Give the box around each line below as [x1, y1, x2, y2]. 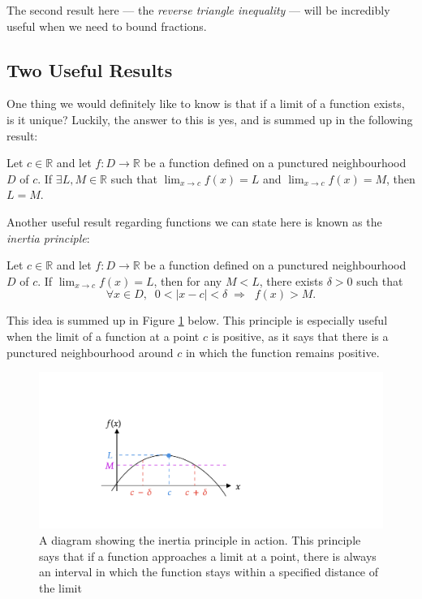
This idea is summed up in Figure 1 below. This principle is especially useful [6, 312, 388, 329]
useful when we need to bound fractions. [6, 17, 207, 34]
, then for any [153, 272, 222, 289]
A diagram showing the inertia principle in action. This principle [39, 532, 361, 549]
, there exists [259, 272, 324, 289]
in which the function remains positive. [185, 343, 380, 360]
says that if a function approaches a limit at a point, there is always [39, 547, 377, 564]
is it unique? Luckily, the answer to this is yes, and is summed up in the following [6, 110, 413, 127]
